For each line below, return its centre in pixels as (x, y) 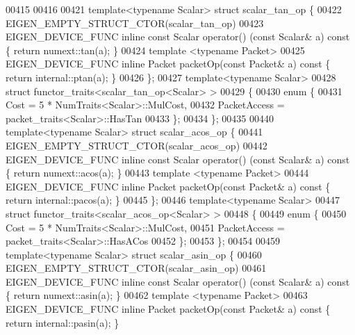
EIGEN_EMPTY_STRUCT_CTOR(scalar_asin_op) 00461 (136, 268)
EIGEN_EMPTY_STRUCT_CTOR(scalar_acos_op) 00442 (137, 145)
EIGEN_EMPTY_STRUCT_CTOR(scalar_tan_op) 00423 (135, 23)
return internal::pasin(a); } (63, 322)
